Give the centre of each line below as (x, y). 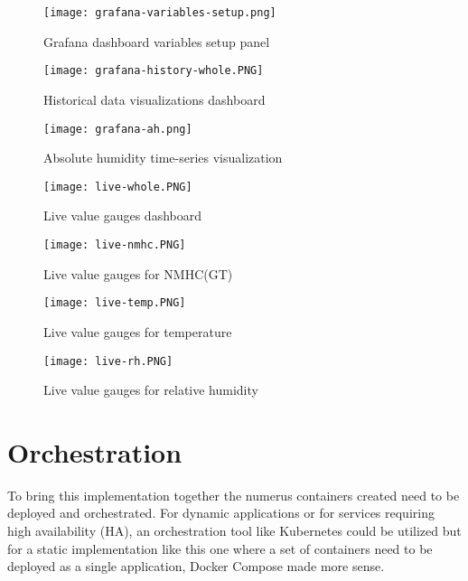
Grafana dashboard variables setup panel (157, 41)
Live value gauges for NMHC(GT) (138, 273)
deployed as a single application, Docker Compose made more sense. (196, 566)
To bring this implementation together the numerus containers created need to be (234, 495)
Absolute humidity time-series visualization (163, 158)
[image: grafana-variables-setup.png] (160, 13)
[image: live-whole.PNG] (118, 187)
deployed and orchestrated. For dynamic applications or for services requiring (221, 513)
